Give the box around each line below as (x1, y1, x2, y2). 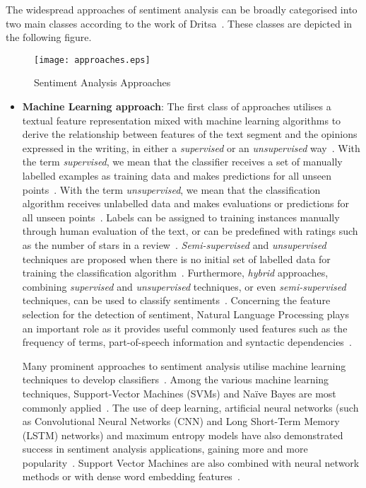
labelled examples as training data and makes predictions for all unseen (22, 168, 332, 182)
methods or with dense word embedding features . (22, 469, 240, 484)
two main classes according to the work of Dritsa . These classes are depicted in (6, 16, 353, 30)
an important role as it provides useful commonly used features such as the (22, 320, 348, 335)
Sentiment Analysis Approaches (34, 75, 171, 90)
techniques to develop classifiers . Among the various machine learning (22, 372, 329, 387)
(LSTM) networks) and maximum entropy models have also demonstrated (22, 427, 343, 442)
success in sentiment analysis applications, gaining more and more (22, 441, 308, 456)
